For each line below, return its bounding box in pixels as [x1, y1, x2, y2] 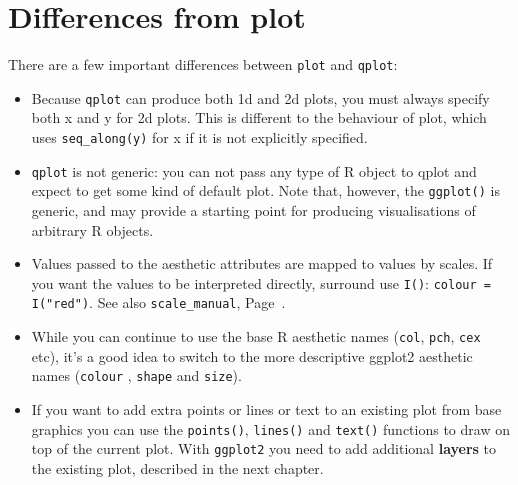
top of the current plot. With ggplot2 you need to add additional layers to [31, 438, 497, 459]
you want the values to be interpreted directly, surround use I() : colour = [31, 272, 491, 293]
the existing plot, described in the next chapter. [31, 457, 324, 478]
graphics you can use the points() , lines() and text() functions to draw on [31, 418, 510, 439]
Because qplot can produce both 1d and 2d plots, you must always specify [31, 87, 490, 108]
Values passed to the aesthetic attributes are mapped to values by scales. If [31, 253, 493, 274]
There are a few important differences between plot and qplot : [8, 54, 398, 75]
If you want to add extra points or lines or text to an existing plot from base [31, 399, 502, 419]
